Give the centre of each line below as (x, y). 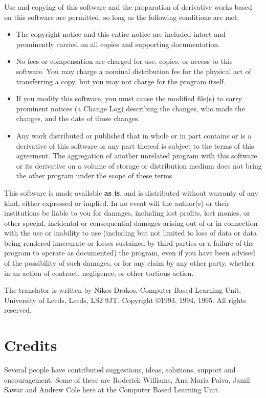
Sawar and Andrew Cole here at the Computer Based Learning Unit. (112, 390)
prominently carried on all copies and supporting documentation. (118, 44)
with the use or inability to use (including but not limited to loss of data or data (130, 233)
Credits (31, 345)
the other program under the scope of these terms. (95, 175)
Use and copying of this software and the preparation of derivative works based (128, 7)
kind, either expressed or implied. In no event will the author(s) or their (117, 203)
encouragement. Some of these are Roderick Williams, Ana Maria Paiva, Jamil (127, 379)
